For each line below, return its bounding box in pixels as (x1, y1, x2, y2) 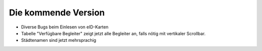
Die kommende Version (9, 7, 105, 18)
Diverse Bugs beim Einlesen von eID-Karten (21, 24, 109, 30)
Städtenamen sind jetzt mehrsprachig (21, 38, 97, 43)
